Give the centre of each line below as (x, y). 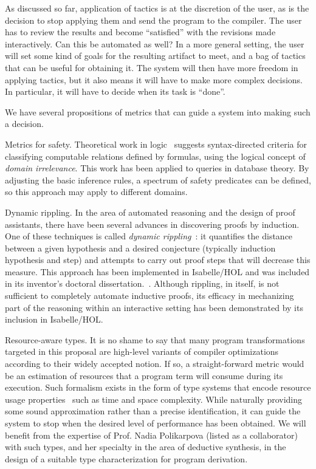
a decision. (24, 124)
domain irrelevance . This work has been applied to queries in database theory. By (157, 168)
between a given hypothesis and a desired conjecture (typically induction (140, 248)
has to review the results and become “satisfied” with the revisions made (140, 32)
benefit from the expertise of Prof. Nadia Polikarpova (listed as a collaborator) (151, 435)
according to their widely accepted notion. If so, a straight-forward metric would (155, 364)
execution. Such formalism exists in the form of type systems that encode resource (158, 387)
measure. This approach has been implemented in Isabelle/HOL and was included (157, 271)
